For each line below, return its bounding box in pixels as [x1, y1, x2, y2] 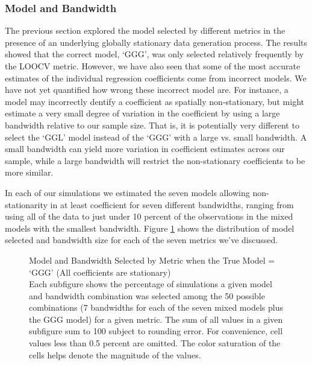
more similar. [5, 166, 54, 179]
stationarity [5, 198, 48, 211]
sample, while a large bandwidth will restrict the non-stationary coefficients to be [5, 154, 305, 167]
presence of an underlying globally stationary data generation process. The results [5, 36, 307, 48]
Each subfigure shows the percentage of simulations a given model [29, 278, 272, 290]
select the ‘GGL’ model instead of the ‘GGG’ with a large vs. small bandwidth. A [5, 130, 307, 143]
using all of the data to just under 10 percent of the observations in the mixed [5, 210, 293, 223]
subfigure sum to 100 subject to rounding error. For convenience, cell [29, 325, 283, 337]
